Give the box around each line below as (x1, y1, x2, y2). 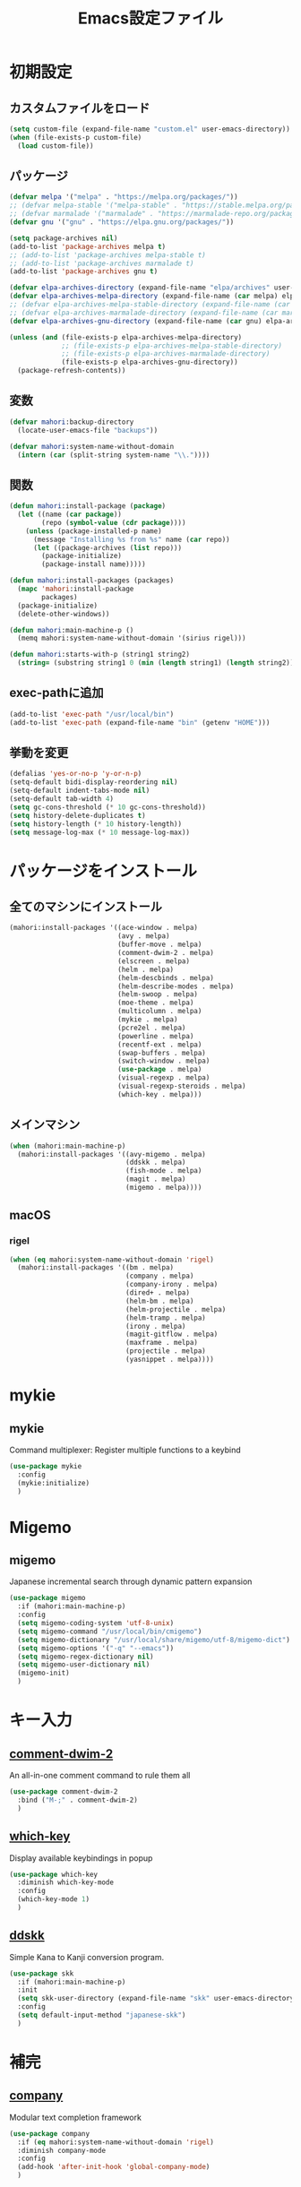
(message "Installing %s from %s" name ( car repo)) (32, 535, 230, 544)
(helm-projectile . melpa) (125, 1304, 227, 1313)
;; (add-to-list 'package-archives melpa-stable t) (9, 250, 206, 260)
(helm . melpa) (117, 965, 175, 974)
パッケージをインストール (9, 861, 197, 881)
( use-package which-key (9, 1870, 99, 1879)
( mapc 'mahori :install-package (17, 584, 134, 594)
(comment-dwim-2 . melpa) (117, 949, 215, 958)
